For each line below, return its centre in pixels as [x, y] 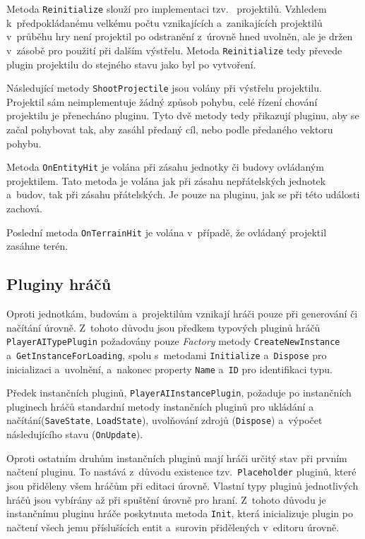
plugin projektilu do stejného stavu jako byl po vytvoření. [131, 64]
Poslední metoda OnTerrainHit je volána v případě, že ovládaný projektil [167, 232]
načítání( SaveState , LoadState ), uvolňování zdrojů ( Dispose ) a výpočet [164, 420]
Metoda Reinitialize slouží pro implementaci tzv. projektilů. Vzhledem [167, 8]
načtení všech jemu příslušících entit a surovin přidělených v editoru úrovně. [173, 527]
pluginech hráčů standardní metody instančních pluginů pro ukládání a [160, 406]
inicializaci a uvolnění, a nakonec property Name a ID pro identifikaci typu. [169, 369]
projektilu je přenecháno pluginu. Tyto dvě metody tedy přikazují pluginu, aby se [183, 115]
